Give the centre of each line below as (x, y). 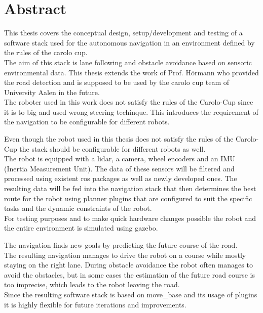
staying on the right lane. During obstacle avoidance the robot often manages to (128, 265)
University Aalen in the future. (52, 92)
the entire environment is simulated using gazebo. (81, 228)
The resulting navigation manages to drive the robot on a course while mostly (125, 255)
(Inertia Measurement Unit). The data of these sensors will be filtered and (119, 168)
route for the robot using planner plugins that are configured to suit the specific (128, 198)
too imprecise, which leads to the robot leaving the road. (92, 284)
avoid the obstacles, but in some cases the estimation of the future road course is (129, 274)
